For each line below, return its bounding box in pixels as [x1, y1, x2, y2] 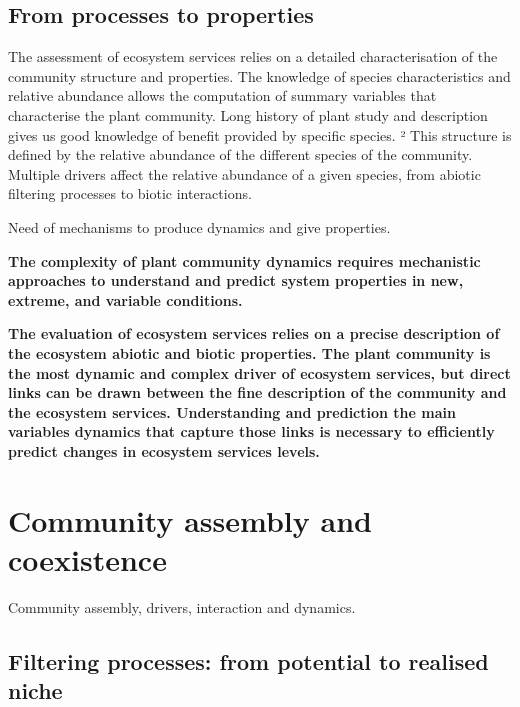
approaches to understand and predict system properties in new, [8, 270, 464, 291]
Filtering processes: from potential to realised [8, 645, 489, 676]
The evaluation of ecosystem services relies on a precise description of [8, 323, 500, 344]
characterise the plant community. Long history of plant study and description [8, 104, 488, 125]
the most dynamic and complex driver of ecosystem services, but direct [8, 362, 511, 383]
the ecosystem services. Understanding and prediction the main [8, 401, 456, 422]
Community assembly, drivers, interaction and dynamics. [8, 596, 356, 617]
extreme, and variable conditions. [8, 289, 243, 310]
